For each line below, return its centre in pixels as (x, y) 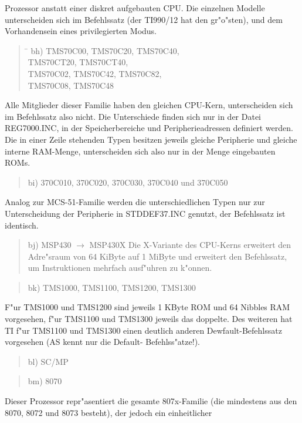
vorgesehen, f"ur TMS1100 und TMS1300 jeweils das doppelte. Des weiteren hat (149, 319)
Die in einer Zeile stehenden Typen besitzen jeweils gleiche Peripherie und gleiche (151, 139)
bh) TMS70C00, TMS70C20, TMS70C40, (105, 50)
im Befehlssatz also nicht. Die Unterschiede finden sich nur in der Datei (133, 116)
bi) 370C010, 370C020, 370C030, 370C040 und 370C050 (128, 182)
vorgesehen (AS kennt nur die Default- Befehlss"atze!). (102, 342)
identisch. (22, 225)
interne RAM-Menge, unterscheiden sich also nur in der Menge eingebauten (140, 151)
